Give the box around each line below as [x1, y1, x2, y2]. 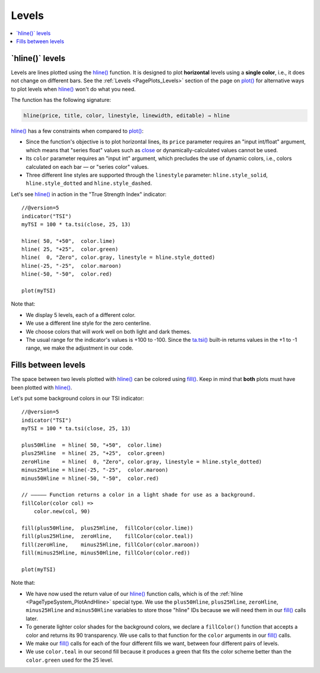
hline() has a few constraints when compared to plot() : [11, 127, 144, 134]
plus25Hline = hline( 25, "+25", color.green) [21, 450, 165, 457]
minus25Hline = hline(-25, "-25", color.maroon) [21, 467, 169, 473]
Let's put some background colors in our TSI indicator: [11, 395, 145, 402]
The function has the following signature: [11, 97, 111, 104]
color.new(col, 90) [33, 508, 91, 515]
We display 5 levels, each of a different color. [25, 311, 136, 318]
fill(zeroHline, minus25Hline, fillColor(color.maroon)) [21, 541, 200, 548]
